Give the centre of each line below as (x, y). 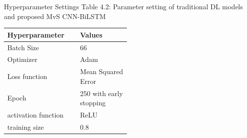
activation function (36, 115)
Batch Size (23, 47)
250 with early (102, 93)
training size (26, 127)
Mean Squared (102, 71)
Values (91, 34)
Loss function (27, 76)
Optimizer (22, 59)
